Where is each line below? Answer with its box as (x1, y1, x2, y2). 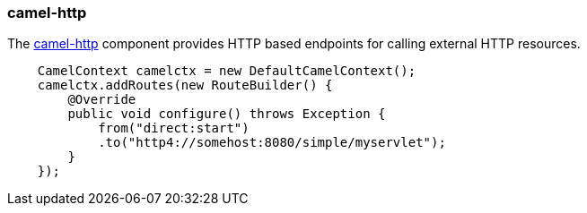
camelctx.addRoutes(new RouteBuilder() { (37, 78, 333, 93)
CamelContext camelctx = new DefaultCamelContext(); (37, 64, 416, 79)
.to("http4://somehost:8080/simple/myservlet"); (98, 135, 446, 150)
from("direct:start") (98, 121, 250, 136)
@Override (67, 92, 136, 107)
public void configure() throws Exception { (67, 106, 386, 122)
